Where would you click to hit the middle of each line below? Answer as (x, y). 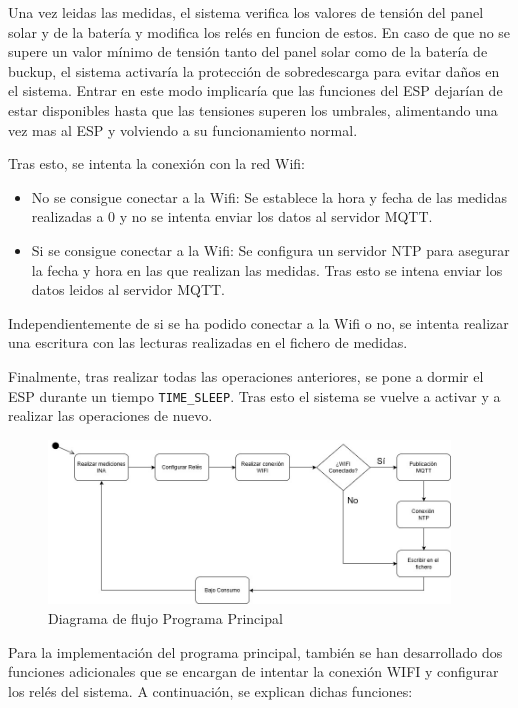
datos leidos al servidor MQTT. (128, 289)
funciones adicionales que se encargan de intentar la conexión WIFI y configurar (253, 671)
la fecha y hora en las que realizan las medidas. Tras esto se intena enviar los (267, 269)
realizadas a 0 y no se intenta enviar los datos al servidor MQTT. (232, 216)
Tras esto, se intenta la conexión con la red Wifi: (157, 163)
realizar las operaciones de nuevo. (110, 415)
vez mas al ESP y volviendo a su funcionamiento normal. (183, 129)
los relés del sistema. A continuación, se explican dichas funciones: (210, 690)
